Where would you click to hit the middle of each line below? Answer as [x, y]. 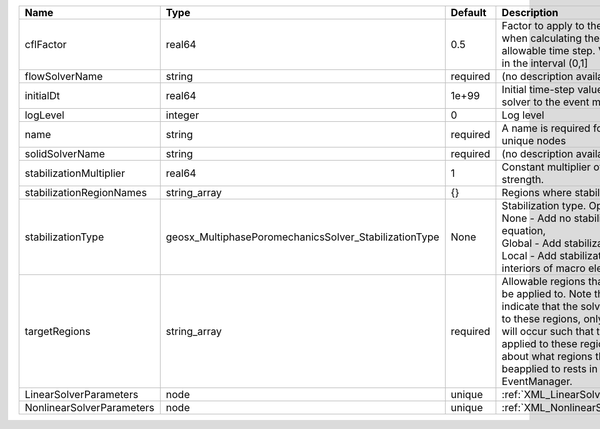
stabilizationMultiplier [74, 173]
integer [182, 115]
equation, [524, 230]
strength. [523, 179]
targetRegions [57, 331]
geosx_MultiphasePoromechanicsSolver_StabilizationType [302, 237]
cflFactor [45, 44]
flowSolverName [64, 76]
